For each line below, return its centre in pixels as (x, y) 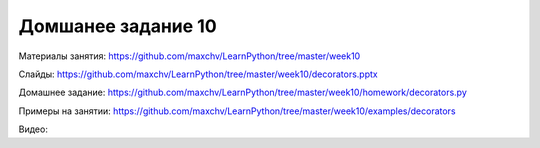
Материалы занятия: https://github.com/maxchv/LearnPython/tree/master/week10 (189, 56)
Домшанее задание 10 (117, 26)
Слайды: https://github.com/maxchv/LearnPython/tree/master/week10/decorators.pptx (198, 74)
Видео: (33, 129)
